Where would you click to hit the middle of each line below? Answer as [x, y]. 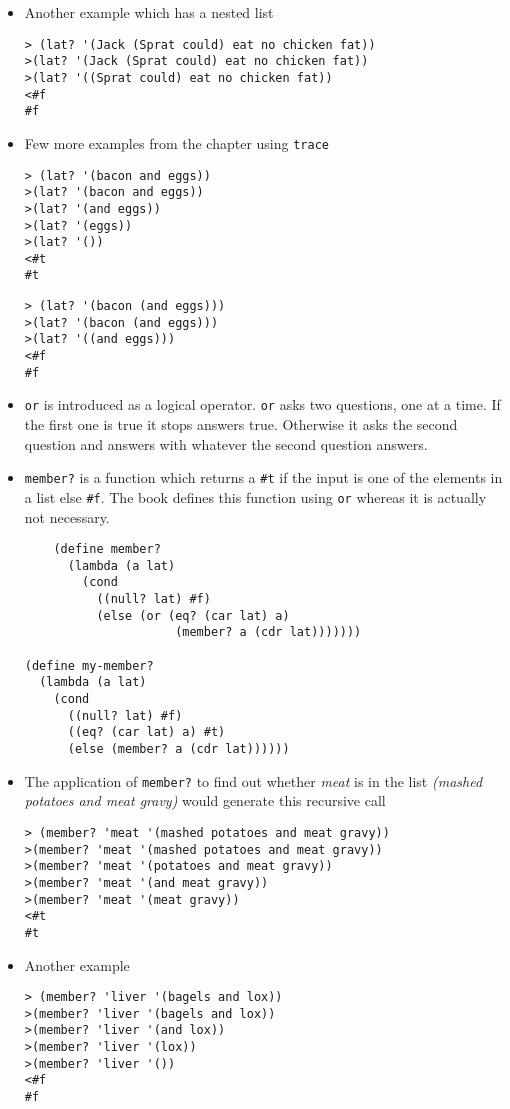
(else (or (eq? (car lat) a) [193, 615]
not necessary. [67, 516]
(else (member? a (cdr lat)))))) [178, 749]
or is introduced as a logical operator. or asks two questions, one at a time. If [262, 404]
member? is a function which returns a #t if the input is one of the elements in [263, 477]
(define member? [107, 549]
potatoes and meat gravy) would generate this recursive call [205, 800]
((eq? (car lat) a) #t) [146, 732]
